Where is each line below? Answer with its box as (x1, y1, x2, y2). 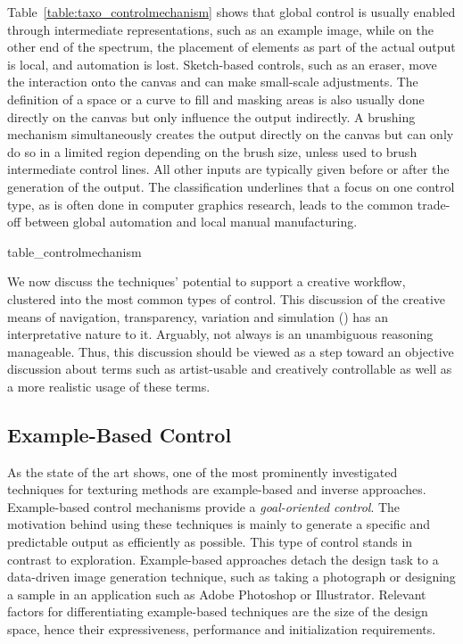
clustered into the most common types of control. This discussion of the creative (7, 289, 445, 308)
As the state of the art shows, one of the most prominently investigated (7, 462, 398, 481)
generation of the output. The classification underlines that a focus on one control (7, 177, 455, 195)
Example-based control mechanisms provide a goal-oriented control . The (7, 497, 401, 516)
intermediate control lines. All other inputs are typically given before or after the (7, 160, 450, 178)
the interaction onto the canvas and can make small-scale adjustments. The (7, 72, 418, 91)
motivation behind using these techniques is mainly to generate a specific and (7, 515, 431, 533)
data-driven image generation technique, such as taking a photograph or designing (7, 567, 456, 586)
